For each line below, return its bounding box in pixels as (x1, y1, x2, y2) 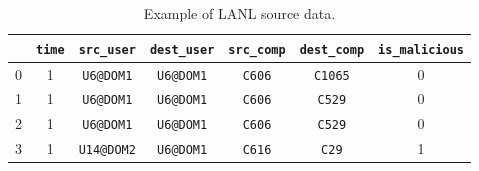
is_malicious (378, 42, 464, 57)
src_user (78, 42, 136, 57)
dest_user (149, 42, 215, 57)
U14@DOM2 (78, 143, 136, 158)
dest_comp (299, 42, 365, 57)
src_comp (228, 42, 286, 57)
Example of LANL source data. (143, 3, 336, 23)
